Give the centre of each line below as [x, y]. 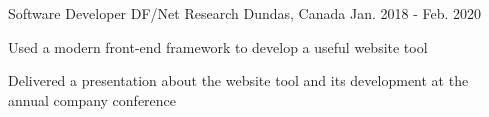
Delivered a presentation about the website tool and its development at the [238, 80]
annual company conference [92, 99]
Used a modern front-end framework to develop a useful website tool [218, 46]
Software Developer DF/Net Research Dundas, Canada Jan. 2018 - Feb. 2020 [244, 13]
